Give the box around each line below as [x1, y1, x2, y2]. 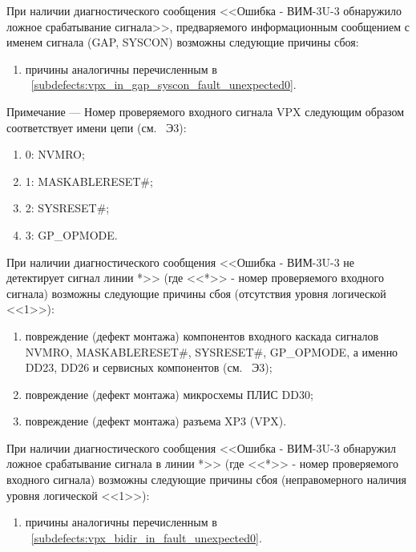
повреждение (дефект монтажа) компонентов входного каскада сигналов [25, 327, 379, 344]
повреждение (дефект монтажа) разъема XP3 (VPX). [25, 413, 287, 429]
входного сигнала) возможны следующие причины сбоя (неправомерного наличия [6, 471, 406, 488]
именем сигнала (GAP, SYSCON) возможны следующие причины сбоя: [6, 34, 359, 50]
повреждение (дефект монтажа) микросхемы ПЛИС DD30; [25, 385, 313, 402]
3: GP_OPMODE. [25, 226, 118, 243]
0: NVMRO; [25, 146, 85, 163]
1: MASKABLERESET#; [25, 172, 153, 189]
